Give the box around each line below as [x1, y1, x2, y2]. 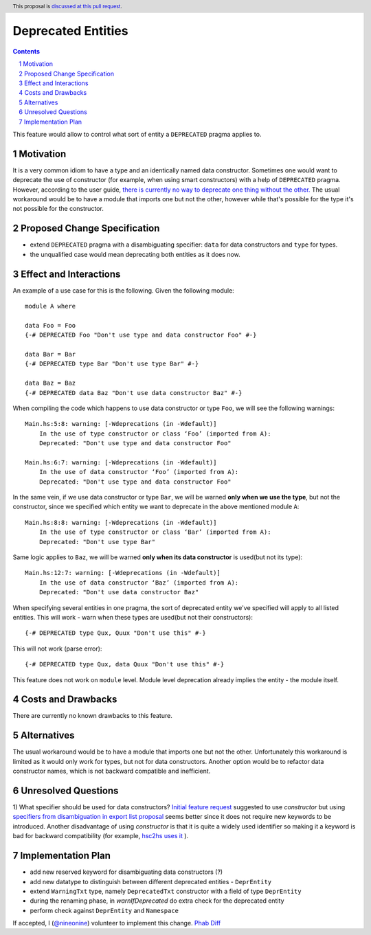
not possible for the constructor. [12, 205, 104, 213]
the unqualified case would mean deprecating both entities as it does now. [30, 250, 240, 258]
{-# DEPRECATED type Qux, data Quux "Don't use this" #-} [25, 660, 225, 668]
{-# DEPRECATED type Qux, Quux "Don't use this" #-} [25, 629, 206, 637]
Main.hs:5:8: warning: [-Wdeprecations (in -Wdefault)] [25, 420, 217, 428]
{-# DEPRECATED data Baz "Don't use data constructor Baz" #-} [25, 389, 243, 396]
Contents [12, 47, 41, 55]
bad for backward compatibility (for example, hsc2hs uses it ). [12, 832, 189, 840]
